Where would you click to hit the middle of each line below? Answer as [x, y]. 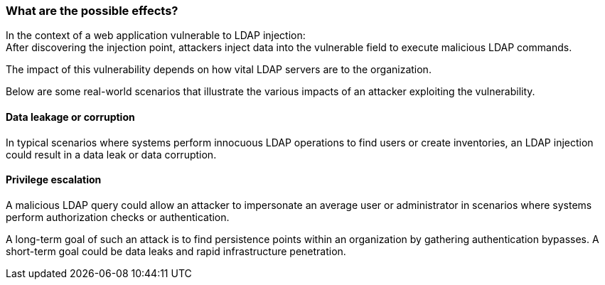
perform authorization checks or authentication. [118, 217]
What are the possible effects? [92, 11]
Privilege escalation [54, 180]
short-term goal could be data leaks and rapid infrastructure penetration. [176, 251]
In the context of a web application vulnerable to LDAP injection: [156, 36]
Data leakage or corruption [70, 117]
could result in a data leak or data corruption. [111, 154]
